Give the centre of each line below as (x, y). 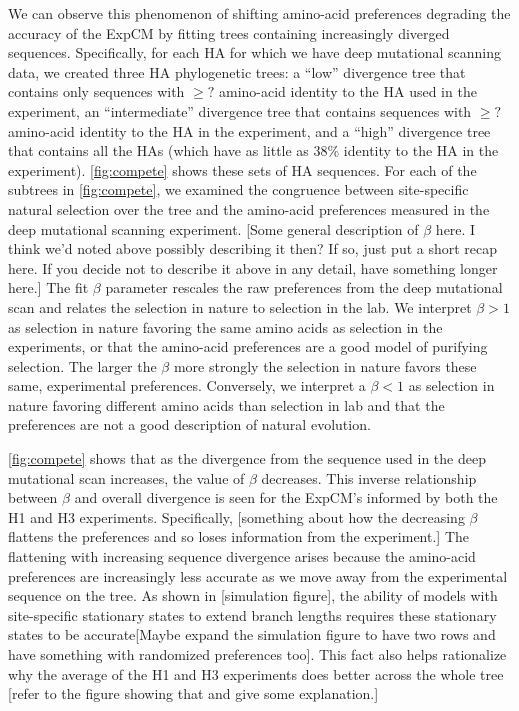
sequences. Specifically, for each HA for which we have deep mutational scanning (255, 52)
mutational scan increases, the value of (126, 477)
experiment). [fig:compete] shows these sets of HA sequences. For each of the (242, 169)
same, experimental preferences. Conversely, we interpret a (187, 385)
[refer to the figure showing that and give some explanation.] (193, 693)
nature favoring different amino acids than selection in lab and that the (226, 404)
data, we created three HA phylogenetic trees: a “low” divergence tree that (237, 71)
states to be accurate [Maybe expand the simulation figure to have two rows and (252, 634)
